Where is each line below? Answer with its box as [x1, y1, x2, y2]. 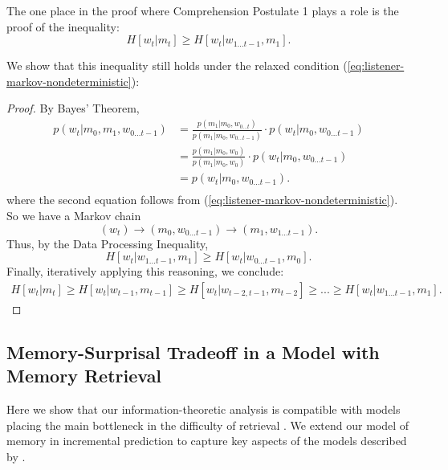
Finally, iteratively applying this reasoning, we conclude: [6, 263, 284, 280]
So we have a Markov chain [6, 206, 141, 223]
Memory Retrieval [6, 363, 162, 388]
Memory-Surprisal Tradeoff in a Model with [6, 339, 380, 364]
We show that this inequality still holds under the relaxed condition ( [6, 57, 348, 74]
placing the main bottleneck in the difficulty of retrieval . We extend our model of [6, 416, 409, 433]
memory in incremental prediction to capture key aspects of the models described [6, 432, 407, 449]
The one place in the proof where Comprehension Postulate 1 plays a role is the [6, 2, 399, 18]
